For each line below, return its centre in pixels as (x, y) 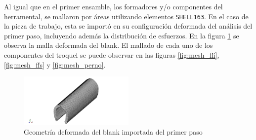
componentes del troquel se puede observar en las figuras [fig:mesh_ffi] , (112, 55)
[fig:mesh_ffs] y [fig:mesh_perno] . (55, 64)
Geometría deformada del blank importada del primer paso (113, 131)
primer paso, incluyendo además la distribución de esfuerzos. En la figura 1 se (122, 35)
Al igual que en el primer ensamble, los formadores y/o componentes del (113, 6)
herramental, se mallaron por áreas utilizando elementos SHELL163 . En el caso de (126, 16)
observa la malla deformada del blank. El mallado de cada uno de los (108, 45)
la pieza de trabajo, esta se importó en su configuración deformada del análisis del (128, 26)
